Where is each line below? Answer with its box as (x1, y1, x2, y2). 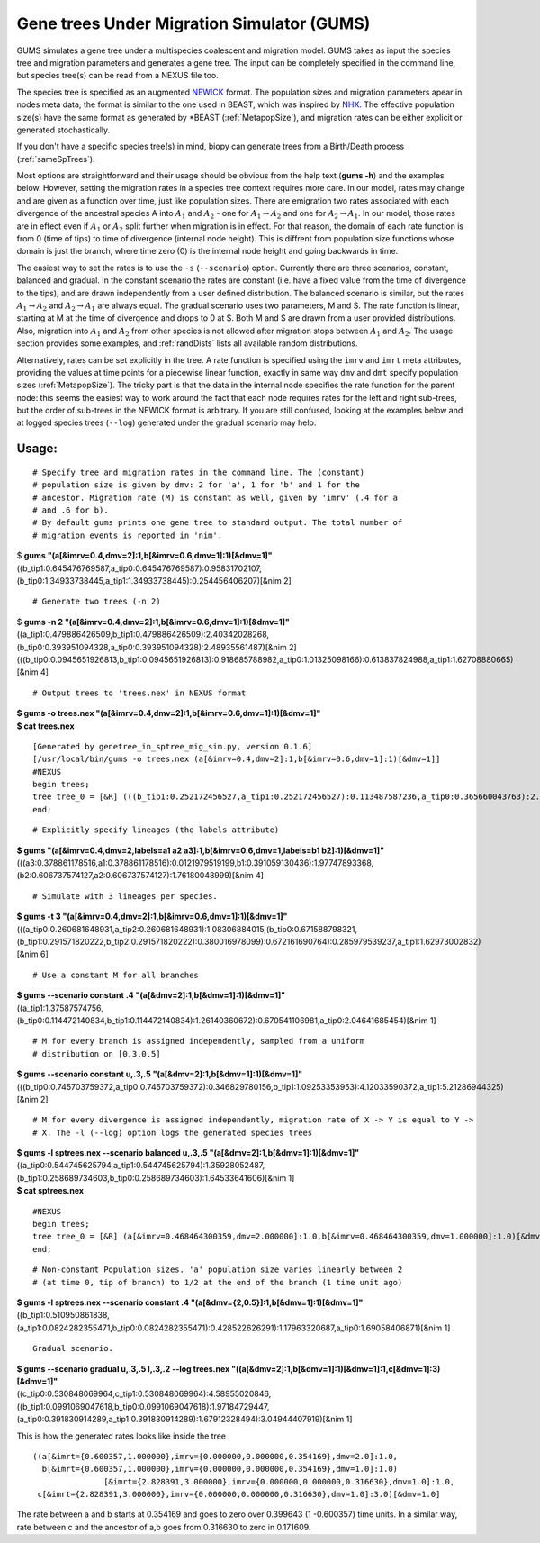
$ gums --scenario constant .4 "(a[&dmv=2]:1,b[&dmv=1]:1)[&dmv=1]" (16, 990, 286, 1001)
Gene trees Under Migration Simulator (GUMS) (16, 14, 371, 33)
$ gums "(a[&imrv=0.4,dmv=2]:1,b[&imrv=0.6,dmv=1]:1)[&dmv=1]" (16, 550, 274, 561)
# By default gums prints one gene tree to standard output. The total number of (32, 518, 403, 528)
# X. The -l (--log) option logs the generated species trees (32, 1127, 313, 1138)
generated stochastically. (16, 124, 111, 135)
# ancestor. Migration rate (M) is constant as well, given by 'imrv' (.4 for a (32, 492, 399, 503)
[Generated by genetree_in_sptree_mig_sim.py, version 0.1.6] (32, 741, 313, 751)
